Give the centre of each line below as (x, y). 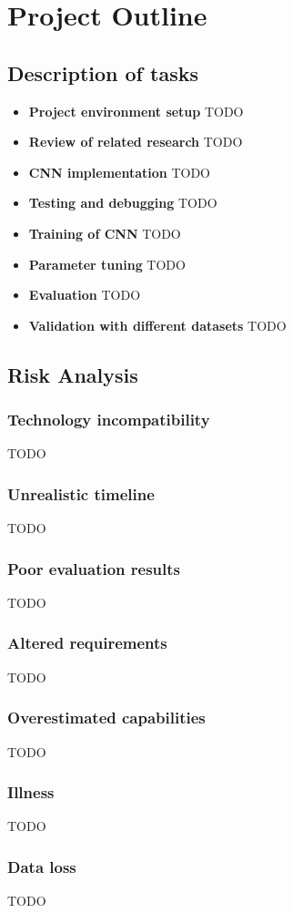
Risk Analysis (73, 374)
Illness (31, 792)
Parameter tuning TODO (107, 264)
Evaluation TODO (85, 295)
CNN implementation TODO (120, 172)
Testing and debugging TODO (123, 203)
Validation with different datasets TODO (157, 325)
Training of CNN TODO (105, 233)
